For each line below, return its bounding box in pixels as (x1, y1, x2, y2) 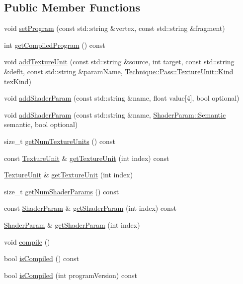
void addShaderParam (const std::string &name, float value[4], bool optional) (4, 93, 240, 103)
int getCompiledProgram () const (4, 39, 105, 50)
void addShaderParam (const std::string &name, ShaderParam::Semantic (4, 109, 226, 120)
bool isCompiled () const (4, 253, 80, 264)
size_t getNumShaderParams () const (4, 186, 119, 196)
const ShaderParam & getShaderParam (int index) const (4, 203, 176, 213)
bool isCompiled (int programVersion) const (4, 270, 137, 280)
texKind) (4, 76, 31, 86)
